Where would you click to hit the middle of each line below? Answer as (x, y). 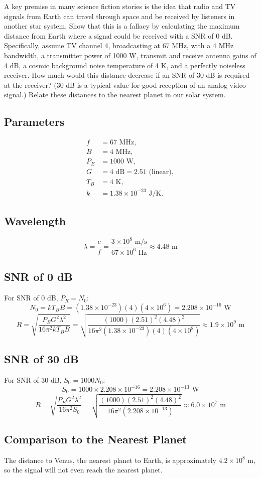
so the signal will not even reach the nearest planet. (83, 470)
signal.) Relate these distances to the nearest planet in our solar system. (115, 95)
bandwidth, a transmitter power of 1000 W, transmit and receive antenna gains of (130, 55)
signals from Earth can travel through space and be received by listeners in (119, 16)
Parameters (34, 122)
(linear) (160, 172)
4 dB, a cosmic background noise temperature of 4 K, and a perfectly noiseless (125, 65)
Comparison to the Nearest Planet (96, 439)
